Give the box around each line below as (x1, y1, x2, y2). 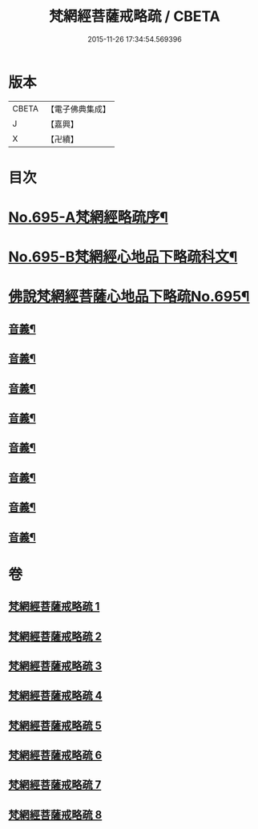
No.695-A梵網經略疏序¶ (8, 208, 168, 227)
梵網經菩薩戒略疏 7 (8, 778, 102, 792)
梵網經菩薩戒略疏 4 (8, 689, 103, 702)
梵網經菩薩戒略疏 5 (8, 718, 103, 732)
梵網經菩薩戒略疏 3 (8, 659, 103, 673)
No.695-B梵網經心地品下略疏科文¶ (8, 248, 238, 266)
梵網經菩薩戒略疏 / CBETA (49, 7, 220, 26)
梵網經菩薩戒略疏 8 (8, 807, 103, 822)
